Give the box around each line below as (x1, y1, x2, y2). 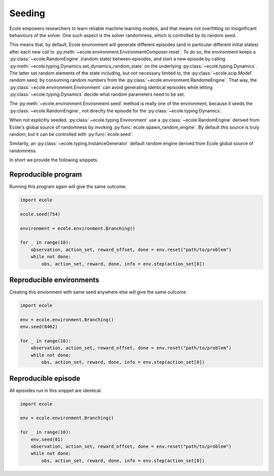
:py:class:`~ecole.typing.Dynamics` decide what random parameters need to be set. (9, 91, 185, 97)
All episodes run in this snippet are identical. (9, 387, 102, 393)
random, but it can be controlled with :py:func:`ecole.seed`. (9, 131, 134, 137)
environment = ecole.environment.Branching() (20, 226, 135, 231)
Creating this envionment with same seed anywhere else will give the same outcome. (9, 289, 188, 295)
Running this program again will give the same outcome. (9, 184, 127, 190)
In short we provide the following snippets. (9, 157, 98, 163)
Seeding (9, 8, 46, 19)
